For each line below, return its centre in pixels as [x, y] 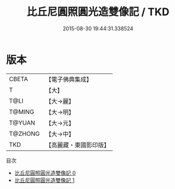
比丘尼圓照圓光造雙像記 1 [44, 180]
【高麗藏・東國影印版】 [77, 145]
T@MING [22, 111]
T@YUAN [22, 123]
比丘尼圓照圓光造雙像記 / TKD [98, 12]
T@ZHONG [24, 134]
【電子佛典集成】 [69, 79]
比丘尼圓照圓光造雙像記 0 [45, 173]
